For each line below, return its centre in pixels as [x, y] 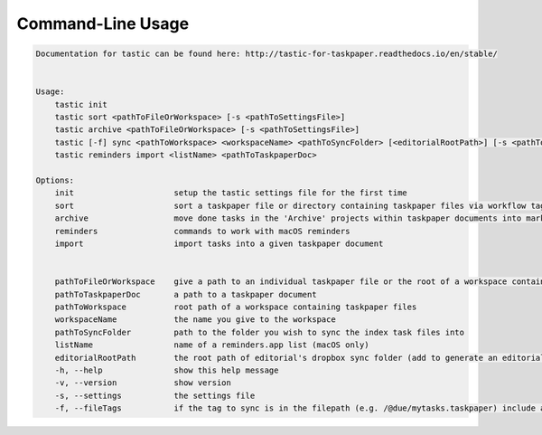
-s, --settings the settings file [155, 395]
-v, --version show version [143, 383]
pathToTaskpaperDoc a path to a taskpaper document [186, 294]
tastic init [81, 104]
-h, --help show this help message [167, 370]
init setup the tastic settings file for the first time [231, 193]
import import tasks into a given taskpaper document [219, 244]
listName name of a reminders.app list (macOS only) [212, 345]
